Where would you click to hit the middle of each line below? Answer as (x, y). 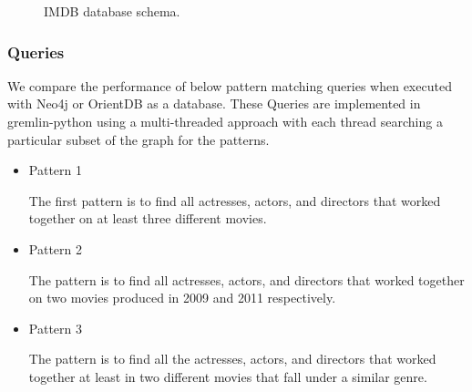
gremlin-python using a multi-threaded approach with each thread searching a (225, 121)
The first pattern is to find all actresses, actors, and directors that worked (235, 200)
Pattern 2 (55, 248)
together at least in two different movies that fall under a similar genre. (228, 376)
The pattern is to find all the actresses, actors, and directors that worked (232, 359)
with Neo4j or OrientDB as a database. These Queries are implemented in (214, 103)
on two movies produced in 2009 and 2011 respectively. (182, 298)
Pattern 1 (55, 170)
